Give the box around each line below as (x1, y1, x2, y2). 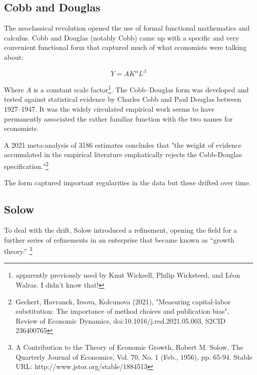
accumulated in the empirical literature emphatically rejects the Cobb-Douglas (4, 149, 242, 160)
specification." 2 (4, 159, 49, 171)
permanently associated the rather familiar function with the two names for (4, 113, 233, 124)
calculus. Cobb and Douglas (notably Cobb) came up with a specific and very (4, 32, 239, 42)
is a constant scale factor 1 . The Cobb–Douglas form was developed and (33, 83, 249, 94)
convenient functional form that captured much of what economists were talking (4, 42, 247, 52)
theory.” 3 (4, 245, 33, 256)
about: (4, 51, 24, 62)
